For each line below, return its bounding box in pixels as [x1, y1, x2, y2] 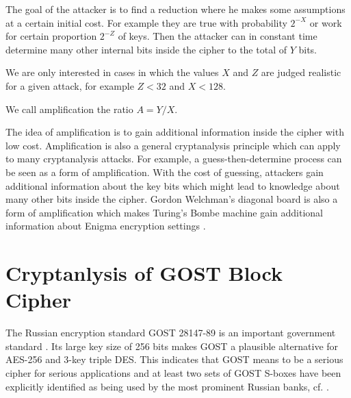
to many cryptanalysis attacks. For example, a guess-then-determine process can [5, 151, 342, 166]
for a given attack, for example [5, 78, 134, 92]
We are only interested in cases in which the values [5, 65, 219, 79]
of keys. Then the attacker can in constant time [118, 29, 317, 43]
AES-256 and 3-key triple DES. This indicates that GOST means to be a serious [5, 352, 343, 366]
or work [309, 15, 342, 29]
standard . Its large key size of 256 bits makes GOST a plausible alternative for [5, 338, 339, 353]
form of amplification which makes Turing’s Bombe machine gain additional [5, 205, 324, 219]
